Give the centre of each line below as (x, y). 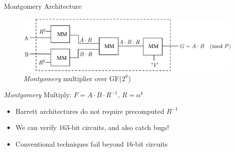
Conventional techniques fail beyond (70, 143)
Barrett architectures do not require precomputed (90, 111)
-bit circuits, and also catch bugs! (119, 127)
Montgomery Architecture (43, 6)
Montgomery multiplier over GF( (73, 78)
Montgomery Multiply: (38, 95)
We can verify (36, 127)
